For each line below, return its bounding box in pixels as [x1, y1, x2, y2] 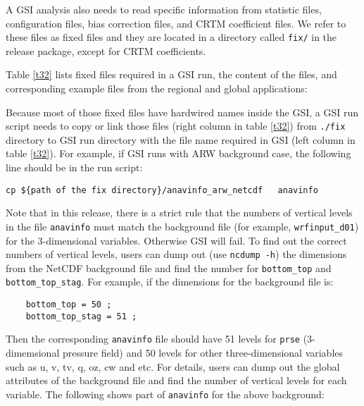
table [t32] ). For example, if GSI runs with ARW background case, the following [6, 146, 351, 161]
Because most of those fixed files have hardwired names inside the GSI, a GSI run [6, 104, 359, 119]
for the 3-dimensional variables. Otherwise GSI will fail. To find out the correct [6, 233, 347, 247]
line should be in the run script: [6, 160, 143, 175]
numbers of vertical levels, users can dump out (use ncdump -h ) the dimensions [6, 247, 347, 262]
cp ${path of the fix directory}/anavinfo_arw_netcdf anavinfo [6, 185, 318, 195]
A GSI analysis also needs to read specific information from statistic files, [6, 2, 322, 16]
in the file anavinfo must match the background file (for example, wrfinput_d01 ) [6, 219, 359, 233]
